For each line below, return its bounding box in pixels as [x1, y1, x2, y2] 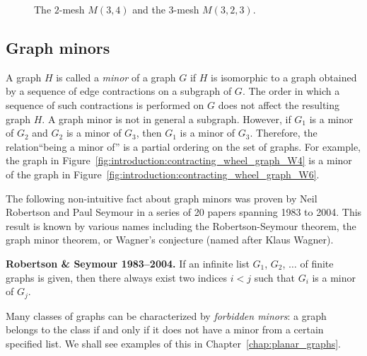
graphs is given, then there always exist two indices [6, 270, 228, 285]
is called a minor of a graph [56, 69, 176, 84]
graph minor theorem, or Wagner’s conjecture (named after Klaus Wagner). [6, 232, 334, 247]
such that [254, 270, 295, 285]
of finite [300, 255, 334, 270]
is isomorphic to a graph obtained [211, 69, 357, 84]
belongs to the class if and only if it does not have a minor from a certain [6, 322, 324, 337]
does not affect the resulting [218, 97, 340, 112]
